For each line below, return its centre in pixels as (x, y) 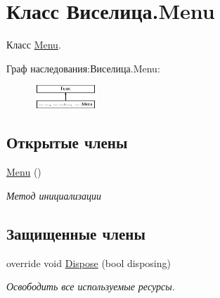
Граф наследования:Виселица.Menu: (83, 68)
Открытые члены (67, 142)
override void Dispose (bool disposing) (89, 263)
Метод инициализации (54, 195)
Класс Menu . (34, 45)
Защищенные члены (76, 233)
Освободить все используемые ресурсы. (91, 286)
